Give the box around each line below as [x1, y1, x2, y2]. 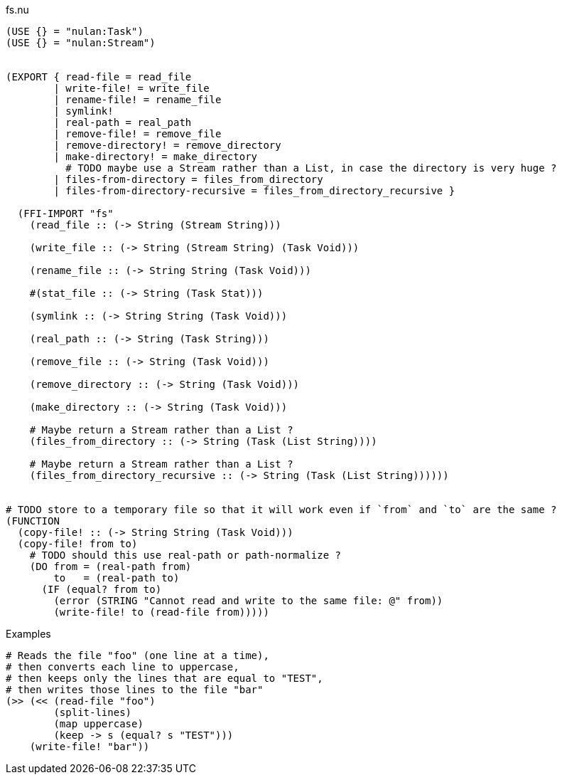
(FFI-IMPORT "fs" [17, 208, 114, 219]
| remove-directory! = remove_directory [53, 139, 281, 151]
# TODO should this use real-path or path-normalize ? [29, 549, 342, 561]
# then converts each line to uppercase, [6, 661, 239, 673]
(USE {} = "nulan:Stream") [6, 37, 156, 48]
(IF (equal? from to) [41, 584, 162, 595]
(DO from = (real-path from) [29, 561, 192, 572]
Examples [6, 628, 51, 640]
